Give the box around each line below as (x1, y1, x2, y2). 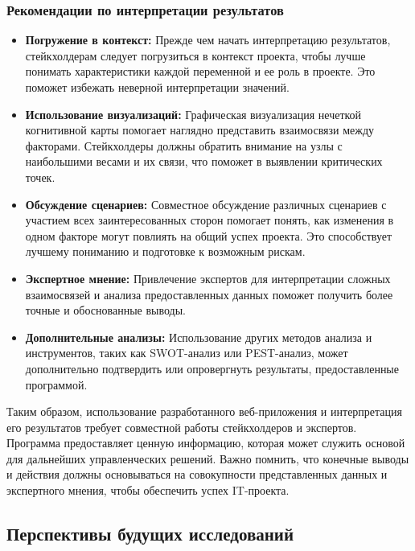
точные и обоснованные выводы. (25, 302, 186, 319)
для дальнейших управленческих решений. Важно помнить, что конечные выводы (6, 450, 409, 467)
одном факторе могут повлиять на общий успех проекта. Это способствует (25, 227, 392, 244)
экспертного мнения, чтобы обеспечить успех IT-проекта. (6, 482, 290, 499)
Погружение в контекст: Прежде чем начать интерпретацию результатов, (25, 31, 391, 48)
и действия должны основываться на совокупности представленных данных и (6, 466, 388, 483)
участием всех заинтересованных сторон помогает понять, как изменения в (25, 212, 394, 228)
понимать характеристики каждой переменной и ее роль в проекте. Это (25, 63, 376, 80)
